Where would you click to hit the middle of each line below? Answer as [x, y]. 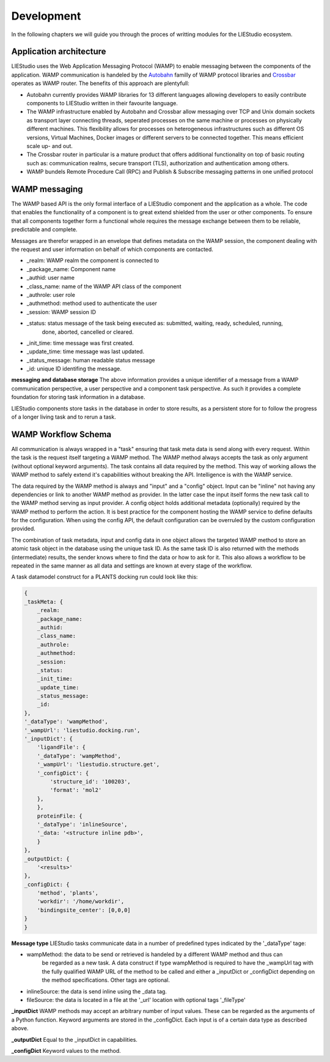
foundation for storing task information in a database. [78, 397]
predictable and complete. [44, 230]
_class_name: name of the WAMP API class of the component [104, 286]
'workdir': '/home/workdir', [81, 902]
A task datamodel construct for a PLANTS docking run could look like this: [105, 577]
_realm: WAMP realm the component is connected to [93, 261]
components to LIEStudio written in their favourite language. [102, 103]
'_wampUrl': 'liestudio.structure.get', [98, 765]
